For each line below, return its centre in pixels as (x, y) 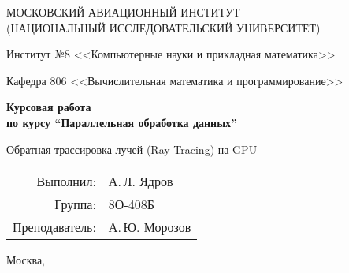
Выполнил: (66, 181)
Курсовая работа (49, 107)
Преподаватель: (54, 227)
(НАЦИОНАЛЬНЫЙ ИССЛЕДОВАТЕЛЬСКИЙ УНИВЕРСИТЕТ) (163, 27)
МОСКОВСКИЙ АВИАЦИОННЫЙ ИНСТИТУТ (123, 12)
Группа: (75, 204)
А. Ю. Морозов (150, 227)
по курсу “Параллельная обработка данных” (122, 122)
